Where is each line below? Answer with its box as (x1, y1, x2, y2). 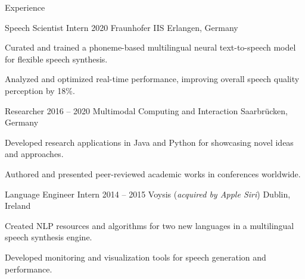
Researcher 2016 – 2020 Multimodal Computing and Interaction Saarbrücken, (5, 104, 288, 117)
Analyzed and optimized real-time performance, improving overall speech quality (5, 73, 300, 85)
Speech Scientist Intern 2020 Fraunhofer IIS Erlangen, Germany (5, 21, 238, 33)
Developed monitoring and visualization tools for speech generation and (5, 250, 266, 263)
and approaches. (5, 148, 64, 160)
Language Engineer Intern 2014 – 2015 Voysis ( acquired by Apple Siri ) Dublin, (5, 187, 291, 200)
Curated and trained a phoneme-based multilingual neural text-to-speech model (5, 41, 296, 54)
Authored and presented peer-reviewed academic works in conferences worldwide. (5, 167, 301, 180)
